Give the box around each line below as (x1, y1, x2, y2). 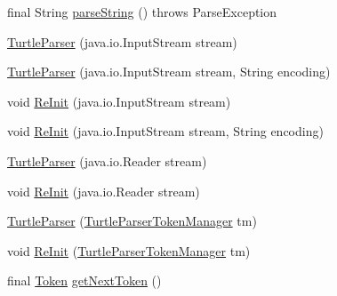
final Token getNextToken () (7, 271, 162, 290)
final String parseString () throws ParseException (7, 3, 277, 20)
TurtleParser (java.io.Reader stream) (7, 151, 207, 170)
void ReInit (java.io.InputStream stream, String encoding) (7, 122, 324, 140)
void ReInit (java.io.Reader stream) (7, 181, 200, 200)
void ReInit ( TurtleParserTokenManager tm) (7, 241, 251, 260)
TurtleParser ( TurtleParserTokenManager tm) (7, 212, 257, 230)
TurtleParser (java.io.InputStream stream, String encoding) (7, 62, 331, 81)
